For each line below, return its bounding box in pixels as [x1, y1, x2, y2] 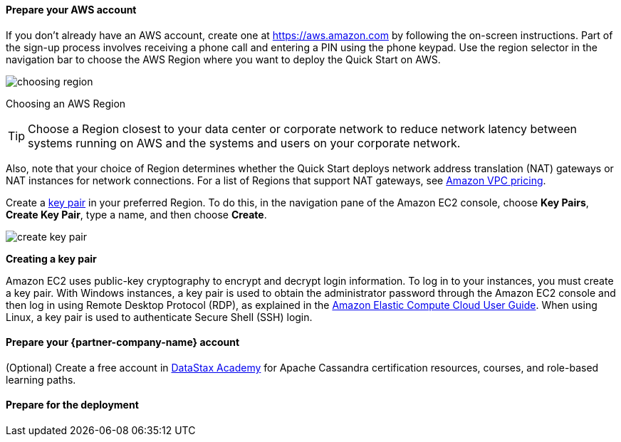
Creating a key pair [6, 252, 97, 265]
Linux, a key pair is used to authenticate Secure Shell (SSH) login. [6, 310, 313, 323]
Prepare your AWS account [6, 4, 137, 16]
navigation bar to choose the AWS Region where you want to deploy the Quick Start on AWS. [6, 53, 441, 65]
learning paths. [6, 373, 76, 386]
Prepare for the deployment [6, 399, 139, 411]
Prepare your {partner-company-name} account [6, 336, 240, 349]
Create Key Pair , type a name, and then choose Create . [6, 208, 267, 221]
